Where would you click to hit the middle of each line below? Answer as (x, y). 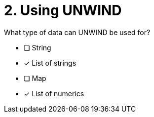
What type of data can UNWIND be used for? (77, 32)
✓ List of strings (50, 63)
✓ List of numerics (54, 93)
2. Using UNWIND (63, 10)
